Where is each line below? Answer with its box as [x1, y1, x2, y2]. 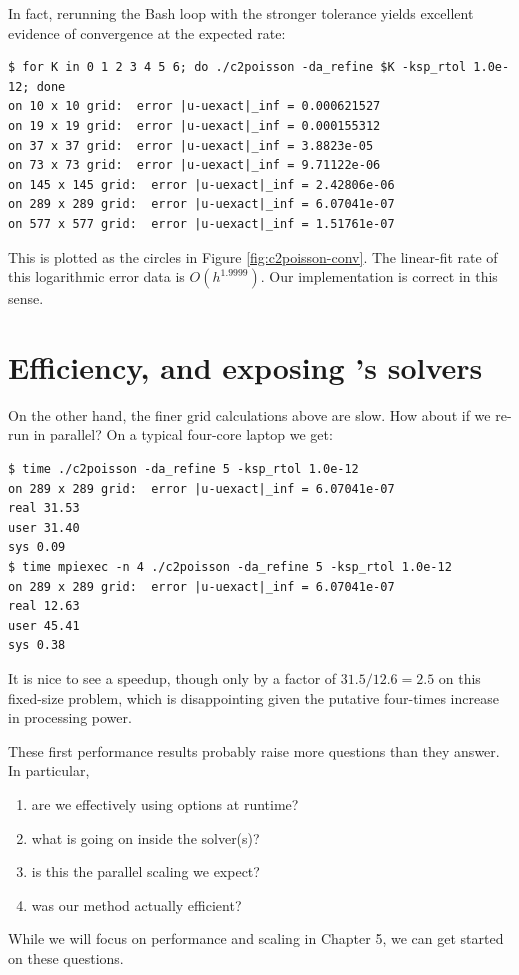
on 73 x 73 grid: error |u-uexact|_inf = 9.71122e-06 [8, 158, 381, 173]
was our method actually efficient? [31, 894, 242, 915]
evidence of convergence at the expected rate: [8, 22, 286, 43]
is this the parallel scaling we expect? [31, 861, 260, 882]
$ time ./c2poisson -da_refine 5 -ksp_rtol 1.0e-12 [8, 462, 359, 477]
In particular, [8, 760, 90, 781]
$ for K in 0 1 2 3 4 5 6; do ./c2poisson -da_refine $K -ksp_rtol [8, 60, 467, 75]
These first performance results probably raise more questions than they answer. [8, 740, 500, 761]
